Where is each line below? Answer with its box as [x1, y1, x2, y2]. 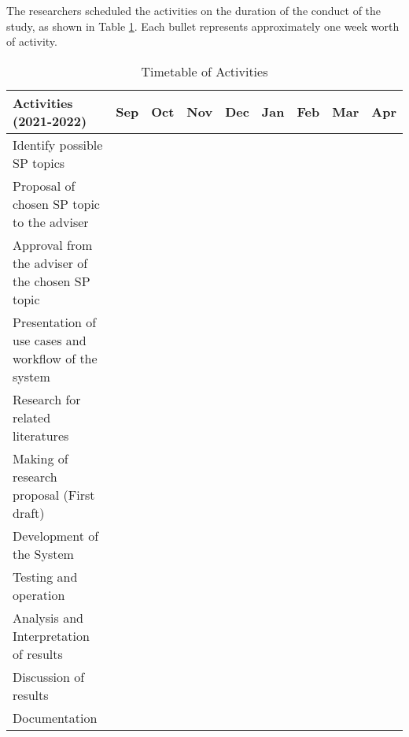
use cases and [13, 330, 87, 349]
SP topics [13, 153, 65, 172]
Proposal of [13, 176, 76, 195]
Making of [13, 449, 68, 467]
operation [13, 585, 65, 604]
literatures [13, 426, 69, 445]
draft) [13, 503, 45, 522]
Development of [13, 526, 99, 545]
